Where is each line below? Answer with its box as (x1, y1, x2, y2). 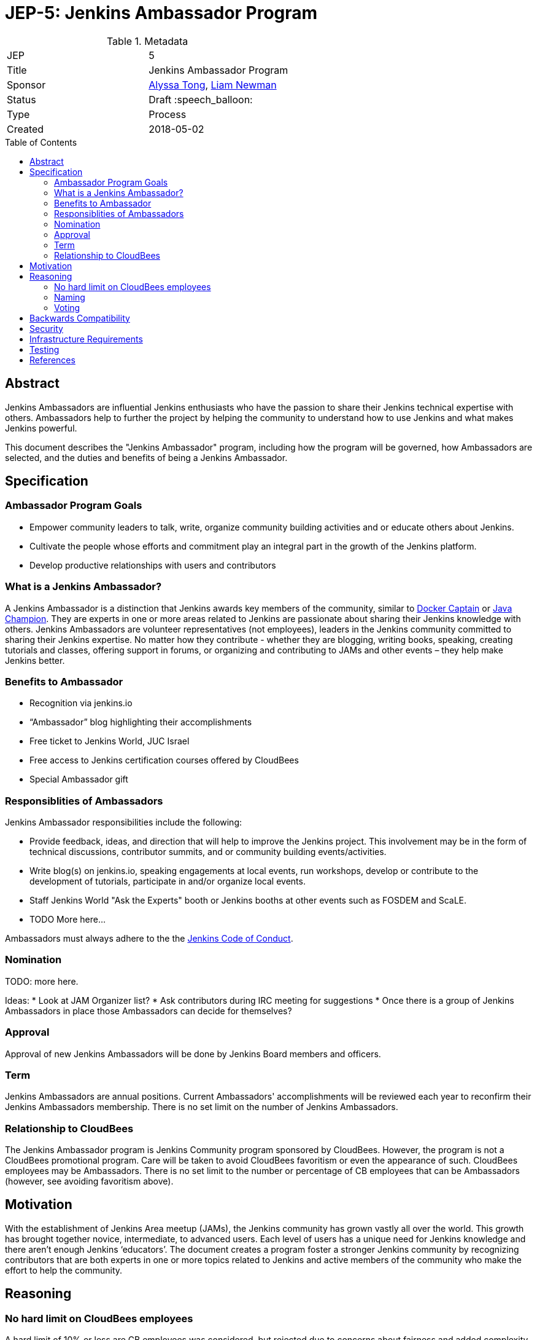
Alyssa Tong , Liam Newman (149, 78, 277, 91)
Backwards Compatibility (29, 312, 130, 323)
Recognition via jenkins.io (29, 698, 133, 709)
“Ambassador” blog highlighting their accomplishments (29, 717, 252, 728)
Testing (29, 344, 60, 355)
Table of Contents (5, 136, 77, 148)
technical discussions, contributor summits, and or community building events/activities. (29, 846, 387, 857)
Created (7, 122, 44, 135)
